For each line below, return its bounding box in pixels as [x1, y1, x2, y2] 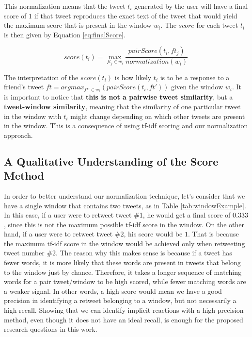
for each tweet [196, 20, 238, 30]
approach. [4, 130, 33, 140]
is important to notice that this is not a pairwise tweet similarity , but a [4, 92, 233, 102]
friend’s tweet [4, 82, 44, 92]
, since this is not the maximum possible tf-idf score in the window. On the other [4, 219, 244, 229]
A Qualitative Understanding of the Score [4, 153, 219, 168]
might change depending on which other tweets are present [70, 111, 245, 121]
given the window [171, 82, 223, 92]
